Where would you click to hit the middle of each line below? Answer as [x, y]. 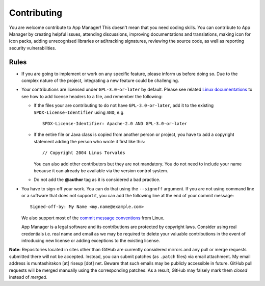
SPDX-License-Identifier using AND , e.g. [79, 112]
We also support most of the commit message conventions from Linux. [93, 218]
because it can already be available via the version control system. [101, 170]
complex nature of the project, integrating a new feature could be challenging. [100, 80]
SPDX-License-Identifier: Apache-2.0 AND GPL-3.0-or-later [115, 123]
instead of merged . [28, 277]
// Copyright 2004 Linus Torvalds [84, 153]
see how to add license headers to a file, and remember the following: [92, 96]
